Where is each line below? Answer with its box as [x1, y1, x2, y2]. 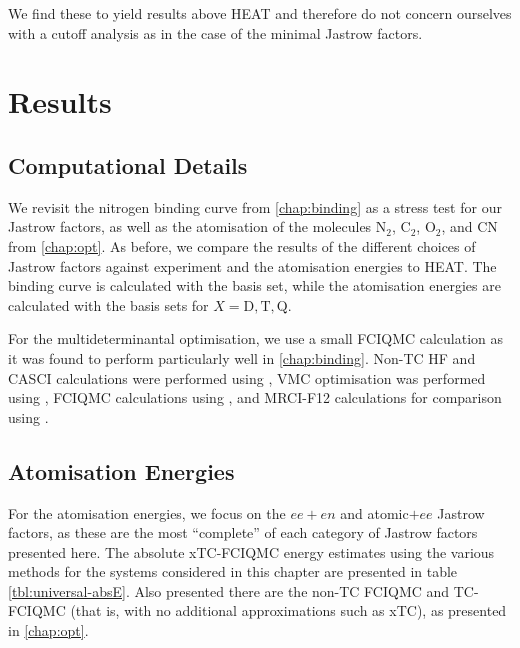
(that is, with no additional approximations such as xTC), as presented [70, 600, 507, 621]
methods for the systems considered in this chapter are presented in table [8, 561, 458, 582]
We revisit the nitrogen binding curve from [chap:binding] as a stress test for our [8, 196, 502, 217]
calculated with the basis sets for [8, 294, 209, 315]
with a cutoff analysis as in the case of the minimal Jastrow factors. [8, 22, 423, 43]
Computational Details [8, 149, 248, 180]
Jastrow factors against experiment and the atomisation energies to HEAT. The [8, 255, 497, 276]
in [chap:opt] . [8, 620, 89, 641]
